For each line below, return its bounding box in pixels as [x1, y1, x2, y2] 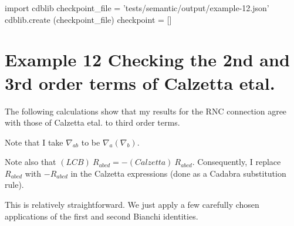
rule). [5, 178, 24, 191]
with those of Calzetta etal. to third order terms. [5, 116, 180, 129]
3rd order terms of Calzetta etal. [5, 70, 275, 95]
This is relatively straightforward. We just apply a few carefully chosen [5, 198, 259, 211]
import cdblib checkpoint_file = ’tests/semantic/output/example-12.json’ [5, 2, 269, 14]
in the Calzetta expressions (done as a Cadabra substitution [70, 167, 286, 179]
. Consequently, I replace [192, 156, 281, 168]
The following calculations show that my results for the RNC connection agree [5, 104, 287, 117]
